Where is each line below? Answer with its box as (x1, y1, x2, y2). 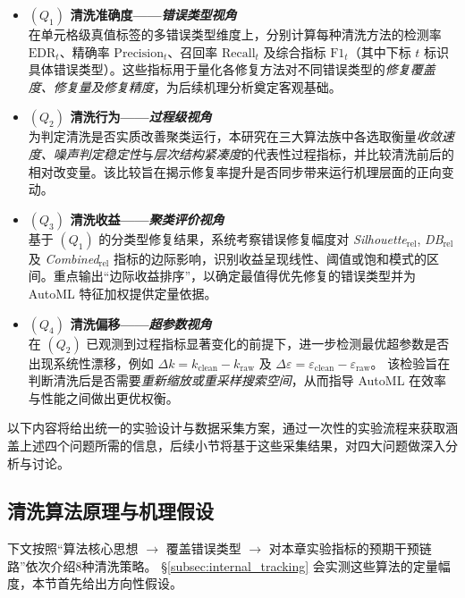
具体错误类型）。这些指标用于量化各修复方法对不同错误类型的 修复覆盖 (28, 60, 435, 79)
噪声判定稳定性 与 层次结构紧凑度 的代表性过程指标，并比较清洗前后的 (53, 144, 454, 163)
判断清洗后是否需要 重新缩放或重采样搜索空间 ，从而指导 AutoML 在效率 (28, 371, 447, 390)
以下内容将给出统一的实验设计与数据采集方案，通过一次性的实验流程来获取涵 (7, 418, 458, 437)
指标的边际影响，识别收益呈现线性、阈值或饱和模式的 (113, 248, 427, 267)
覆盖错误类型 (165, 539, 241, 558)
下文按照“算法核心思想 (7, 539, 139, 558)
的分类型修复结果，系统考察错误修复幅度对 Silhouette (98, 229, 407, 248)
